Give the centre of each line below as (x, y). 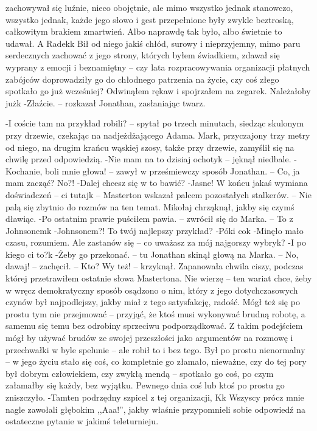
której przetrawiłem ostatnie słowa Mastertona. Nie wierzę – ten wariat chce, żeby (159, 278)
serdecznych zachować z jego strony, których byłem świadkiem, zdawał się (143, 55)
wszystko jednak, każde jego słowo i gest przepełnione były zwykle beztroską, (150, 19)
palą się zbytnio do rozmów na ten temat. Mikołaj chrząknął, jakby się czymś (150, 206)
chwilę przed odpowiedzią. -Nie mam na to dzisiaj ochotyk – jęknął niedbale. (148, 159)
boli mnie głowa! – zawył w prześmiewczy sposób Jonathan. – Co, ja (172, 171)
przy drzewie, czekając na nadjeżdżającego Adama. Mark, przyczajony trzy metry (158, 135)
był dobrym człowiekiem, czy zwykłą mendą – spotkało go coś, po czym (140, 373)
